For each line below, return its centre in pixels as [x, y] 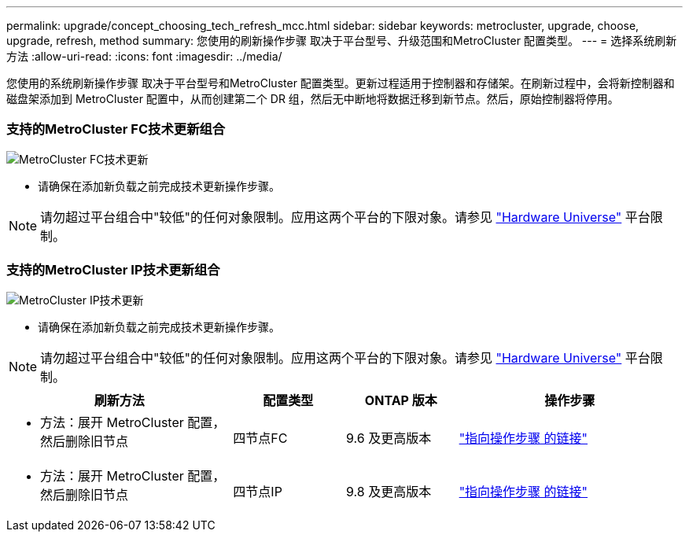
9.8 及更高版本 [389, 491]
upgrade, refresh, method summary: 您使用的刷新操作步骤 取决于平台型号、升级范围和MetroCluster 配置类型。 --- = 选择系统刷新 [342, 41]
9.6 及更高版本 [389, 438]
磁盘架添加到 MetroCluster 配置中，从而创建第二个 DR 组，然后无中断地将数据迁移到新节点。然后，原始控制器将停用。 [313, 99]
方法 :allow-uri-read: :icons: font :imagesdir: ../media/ [144, 56]
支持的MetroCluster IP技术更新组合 [113, 270]
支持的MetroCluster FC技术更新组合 [116, 129]
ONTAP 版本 [401, 400]
